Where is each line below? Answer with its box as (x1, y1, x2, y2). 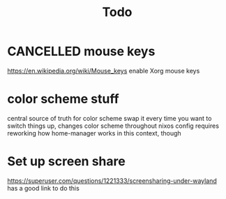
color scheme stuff (7, 91, 120, 107)
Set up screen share (7, 154, 126, 170)
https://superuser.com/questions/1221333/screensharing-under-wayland (7, 176, 218, 185)
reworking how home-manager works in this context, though (7, 128, 181, 137)
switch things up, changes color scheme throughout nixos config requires (7, 121, 220, 130)
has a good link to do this (7, 184, 80, 192)
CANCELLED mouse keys (7, 43, 156, 59)
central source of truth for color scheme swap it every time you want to (7, 114, 212, 122)
